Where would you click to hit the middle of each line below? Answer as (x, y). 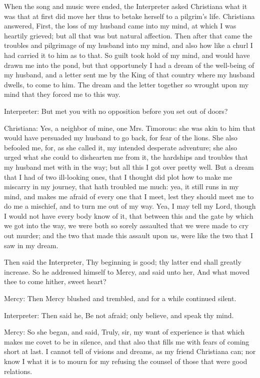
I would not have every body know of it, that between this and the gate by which (129, 215)
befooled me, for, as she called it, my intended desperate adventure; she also (120, 147)
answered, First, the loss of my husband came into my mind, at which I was (120, 26)
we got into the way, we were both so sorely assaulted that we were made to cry (126, 225)
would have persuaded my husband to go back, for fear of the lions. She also (121, 138)
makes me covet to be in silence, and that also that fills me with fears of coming (127, 341)
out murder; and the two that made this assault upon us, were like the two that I (129, 235)
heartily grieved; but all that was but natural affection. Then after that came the (128, 35)
